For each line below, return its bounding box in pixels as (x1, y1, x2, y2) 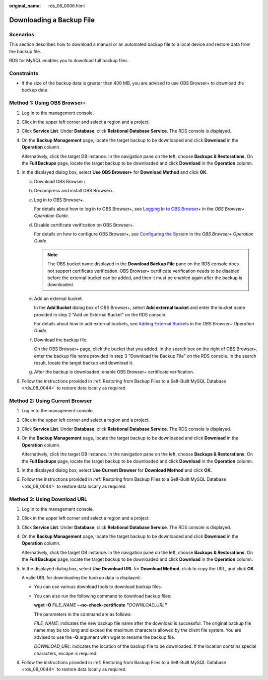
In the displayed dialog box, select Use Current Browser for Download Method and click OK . (21, 467, 212, 473)
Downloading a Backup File (9, 15, 95, 24)
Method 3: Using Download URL (9, 496, 88, 503)
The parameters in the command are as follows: (34, 611, 132, 617)
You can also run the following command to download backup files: (34, 593, 172, 599)
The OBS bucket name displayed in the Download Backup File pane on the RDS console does (47, 261, 239, 267)
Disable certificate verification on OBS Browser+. (34, 222, 134, 228)
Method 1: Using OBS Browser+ (9, 99, 86, 106)
